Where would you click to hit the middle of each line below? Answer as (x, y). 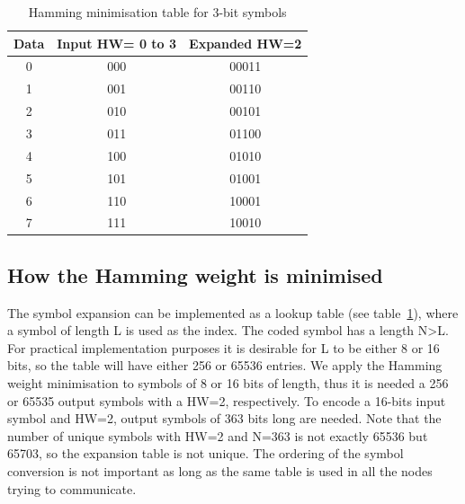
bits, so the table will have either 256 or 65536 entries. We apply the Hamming (225, 365)
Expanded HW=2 (246, 43)
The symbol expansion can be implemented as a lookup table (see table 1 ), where (233, 312)
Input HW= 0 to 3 (117, 43)
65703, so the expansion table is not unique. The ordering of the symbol (206, 453)
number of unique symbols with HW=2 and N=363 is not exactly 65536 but (218, 435)
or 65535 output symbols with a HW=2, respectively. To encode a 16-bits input (227, 400)
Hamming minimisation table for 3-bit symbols (157, 12)
